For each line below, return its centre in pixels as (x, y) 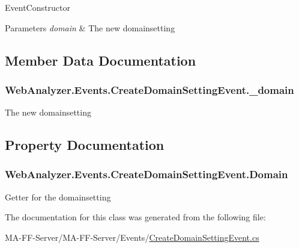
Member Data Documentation (101, 60)
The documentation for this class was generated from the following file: (135, 217)
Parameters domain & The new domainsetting (90, 27)
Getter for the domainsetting (58, 197)
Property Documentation (85, 145)
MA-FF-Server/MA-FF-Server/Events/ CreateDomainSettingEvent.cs (132, 237)
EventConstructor (38, 7)
